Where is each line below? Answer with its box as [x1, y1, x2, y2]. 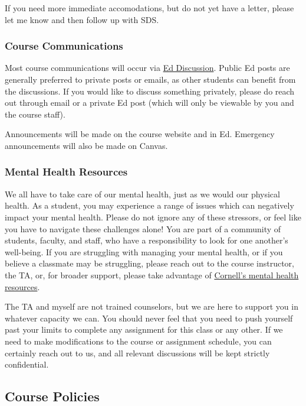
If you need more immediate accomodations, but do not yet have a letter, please [5, 2, 294, 14]
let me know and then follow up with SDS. [5, 13, 159, 25]
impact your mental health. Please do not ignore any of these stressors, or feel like [5, 210, 301, 223]
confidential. [5, 358, 49, 371]
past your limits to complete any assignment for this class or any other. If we [5, 323, 283, 336]
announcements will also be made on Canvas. [5, 139, 168, 151]
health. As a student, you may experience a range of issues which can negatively [5, 199, 294, 212]
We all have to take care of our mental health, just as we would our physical [5, 187, 280, 200]
